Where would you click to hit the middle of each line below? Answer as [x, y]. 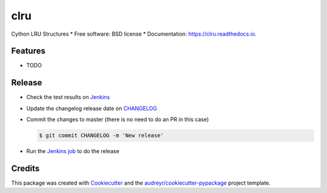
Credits [25, 168]
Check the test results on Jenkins [68, 97]
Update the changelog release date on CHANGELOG [92, 108]
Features [28, 51]
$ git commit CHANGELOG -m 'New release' [101, 136]
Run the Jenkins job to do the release [73, 151]
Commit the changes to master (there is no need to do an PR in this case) [117, 119]
